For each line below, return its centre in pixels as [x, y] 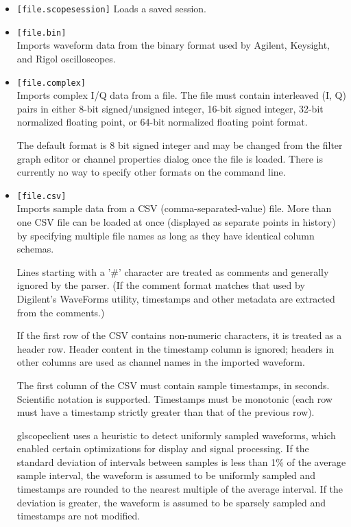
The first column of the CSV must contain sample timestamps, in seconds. [173, 385]
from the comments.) [61, 312]
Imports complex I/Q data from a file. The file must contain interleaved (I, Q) [181, 95]
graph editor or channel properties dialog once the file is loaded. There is [170, 158]
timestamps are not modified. [78, 516]
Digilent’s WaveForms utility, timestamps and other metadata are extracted [176, 298]
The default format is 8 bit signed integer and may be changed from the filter [180, 144]
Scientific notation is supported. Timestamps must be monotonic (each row [174, 398]
